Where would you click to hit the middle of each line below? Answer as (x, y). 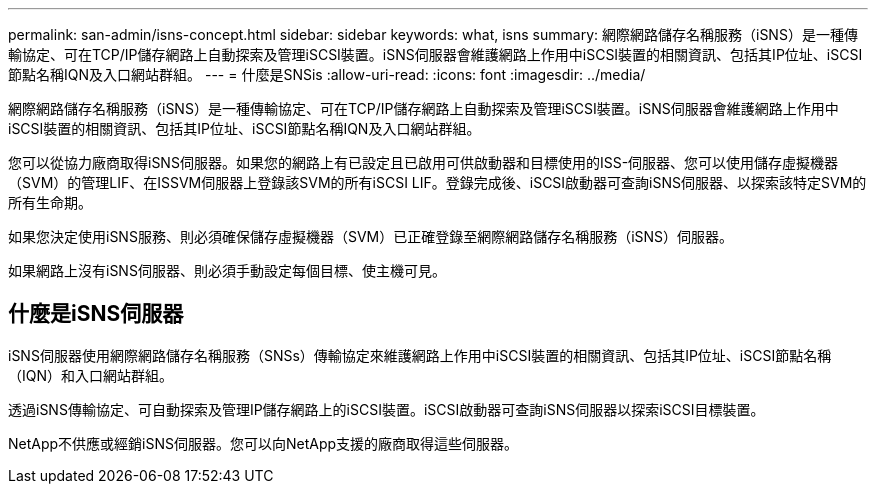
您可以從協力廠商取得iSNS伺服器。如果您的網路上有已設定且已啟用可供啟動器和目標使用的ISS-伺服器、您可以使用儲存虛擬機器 (423, 162)
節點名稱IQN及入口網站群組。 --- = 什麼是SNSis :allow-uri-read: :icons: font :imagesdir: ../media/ (327, 74)
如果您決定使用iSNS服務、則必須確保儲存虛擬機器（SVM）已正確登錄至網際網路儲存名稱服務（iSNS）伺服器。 (371, 236)
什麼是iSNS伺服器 (96, 314)
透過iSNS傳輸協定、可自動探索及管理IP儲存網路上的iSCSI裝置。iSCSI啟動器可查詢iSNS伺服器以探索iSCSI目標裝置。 (386, 409)
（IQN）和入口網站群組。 (91, 375)
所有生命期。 (50, 202)
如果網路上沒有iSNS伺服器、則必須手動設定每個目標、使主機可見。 (227, 270)
